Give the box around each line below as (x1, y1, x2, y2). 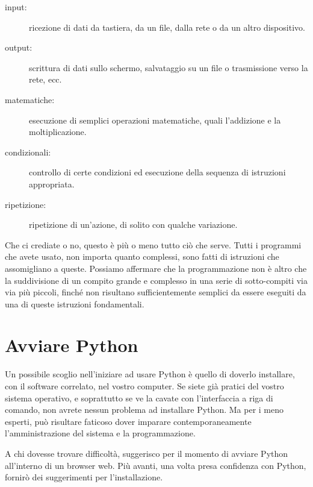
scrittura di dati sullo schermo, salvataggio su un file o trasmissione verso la (29, 61, 308, 74)
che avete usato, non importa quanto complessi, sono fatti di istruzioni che (5, 250, 279, 263)
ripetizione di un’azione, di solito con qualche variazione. (29, 218, 238, 231)
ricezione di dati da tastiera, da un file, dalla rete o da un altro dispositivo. (29, 20, 305, 33)
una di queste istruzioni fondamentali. (5, 297, 144, 310)
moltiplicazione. (29, 125, 87, 138)
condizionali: (5, 145, 51, 158)
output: (5, 41, 33, 54)
